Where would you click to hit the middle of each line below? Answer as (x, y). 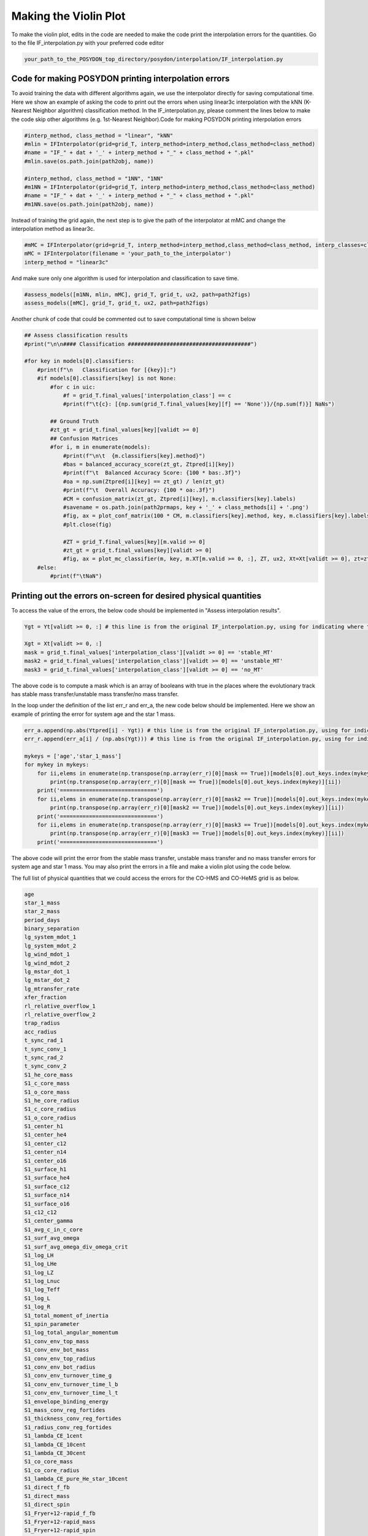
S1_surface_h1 (45, 1170)
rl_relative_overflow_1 (60, 1006)
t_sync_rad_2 (44, 1057)
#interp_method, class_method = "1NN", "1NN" (94, 178)
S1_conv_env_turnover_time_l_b (71, 1384)
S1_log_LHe (40, 1264)
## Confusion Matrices (84, 438)
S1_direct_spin (47, 1505)
